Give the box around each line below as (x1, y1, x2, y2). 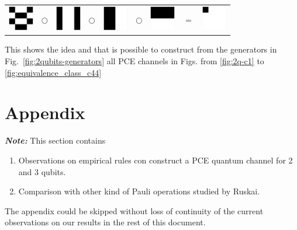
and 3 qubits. (18, 165, 66, 177)
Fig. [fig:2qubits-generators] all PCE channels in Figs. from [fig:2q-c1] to (5, 55, 264, 67)
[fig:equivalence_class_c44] (5, 66, 102, 78)
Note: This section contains (5, 134, 106, 147)
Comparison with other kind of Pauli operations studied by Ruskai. (18, 185, 260, 197)
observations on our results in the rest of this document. (5, 216, 206, 228)
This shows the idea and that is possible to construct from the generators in (5, 43, 277, 55)
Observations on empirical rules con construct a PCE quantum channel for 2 (18, 154, 293, 166)
